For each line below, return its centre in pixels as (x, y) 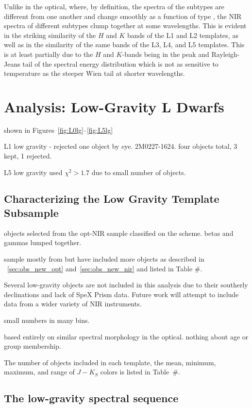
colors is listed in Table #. (140, 372)
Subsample (31, 213)
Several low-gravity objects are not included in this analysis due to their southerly (126, 285)
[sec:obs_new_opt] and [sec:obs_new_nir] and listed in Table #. (105, 268)
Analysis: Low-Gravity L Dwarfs (114, 106)
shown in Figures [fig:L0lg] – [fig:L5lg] (59, 130)
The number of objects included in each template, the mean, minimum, (110, 362)
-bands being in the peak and (166, 54)
